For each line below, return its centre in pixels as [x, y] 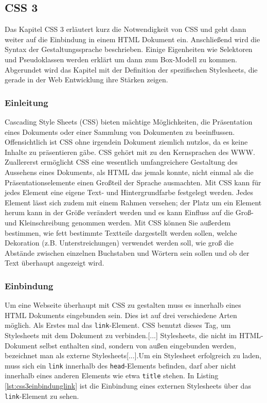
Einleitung [26, 102]
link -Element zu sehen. [42, 396]
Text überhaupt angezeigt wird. [55, 263]
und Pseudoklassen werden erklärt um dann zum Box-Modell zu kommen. [121, 59]
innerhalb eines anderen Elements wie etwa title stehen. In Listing [112, 375]
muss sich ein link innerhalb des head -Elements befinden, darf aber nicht [120, 365]
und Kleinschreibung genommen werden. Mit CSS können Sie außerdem [118, 222]
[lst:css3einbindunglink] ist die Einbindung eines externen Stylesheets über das [128, 386]
